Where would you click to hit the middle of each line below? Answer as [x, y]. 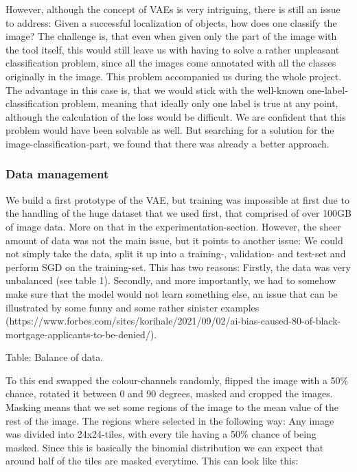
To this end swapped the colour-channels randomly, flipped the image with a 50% [177, 380]
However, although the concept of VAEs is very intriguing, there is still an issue [173, 9]
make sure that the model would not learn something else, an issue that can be [172, 293]
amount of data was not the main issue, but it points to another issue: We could [174, 240]
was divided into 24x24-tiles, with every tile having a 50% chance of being [161, 434]
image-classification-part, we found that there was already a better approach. [168, 143]
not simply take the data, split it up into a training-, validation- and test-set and [176, 253]
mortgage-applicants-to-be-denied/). [81, 334]
